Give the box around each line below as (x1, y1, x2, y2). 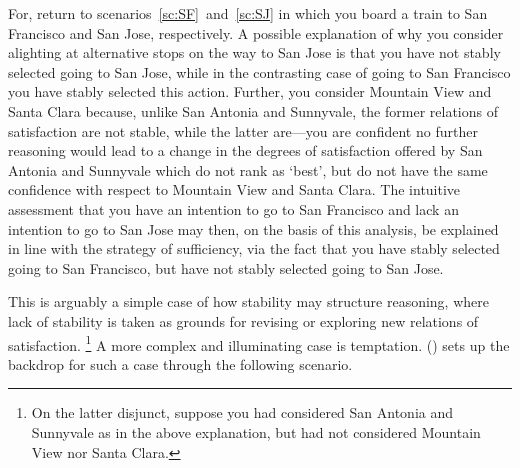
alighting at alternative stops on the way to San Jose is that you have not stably (8, 42, 501, 63)
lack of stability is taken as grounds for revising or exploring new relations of (8, 310, 479, 331)
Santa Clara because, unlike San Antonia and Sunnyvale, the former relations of (8, 100, 498, 121)
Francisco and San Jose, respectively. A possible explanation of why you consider (8, 22, 504, 43)
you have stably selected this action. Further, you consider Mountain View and (8, 81, 492, 102)
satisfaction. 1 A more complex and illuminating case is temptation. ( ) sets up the (8, 331, 510, 355)
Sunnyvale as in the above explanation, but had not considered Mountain (31, 421, 481, 442)
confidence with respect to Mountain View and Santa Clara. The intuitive (8, 179, 461, 200)
